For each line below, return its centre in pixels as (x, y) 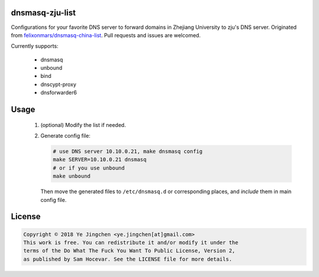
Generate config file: (66, 136)
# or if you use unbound (89, 168)
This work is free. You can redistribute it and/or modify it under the (131, 242)
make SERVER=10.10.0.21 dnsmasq (100, 160)
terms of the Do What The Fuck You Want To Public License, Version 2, (129, 251)
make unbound (72, 176)
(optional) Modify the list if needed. (83, 125)
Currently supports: (35, 46)
